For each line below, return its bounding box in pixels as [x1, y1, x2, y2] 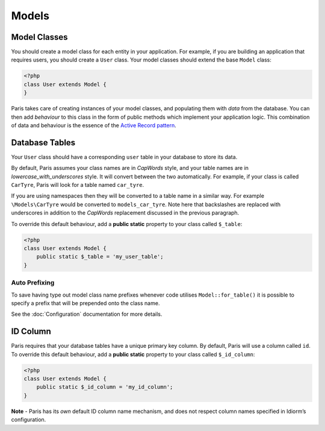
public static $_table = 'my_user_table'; [36, 253, 164, 260]
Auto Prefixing [11, 278, 55, 287]
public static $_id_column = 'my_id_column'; [36, 383, 173, 391]
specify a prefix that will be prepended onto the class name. [11, 299, 160, 307]
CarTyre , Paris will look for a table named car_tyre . [11, 181, 144, 189]
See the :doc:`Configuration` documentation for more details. [11, 310, 162, 318]
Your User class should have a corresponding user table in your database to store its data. [11, 153, 238, 160]
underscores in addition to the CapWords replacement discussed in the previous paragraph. [11, 209, 240, 216]
